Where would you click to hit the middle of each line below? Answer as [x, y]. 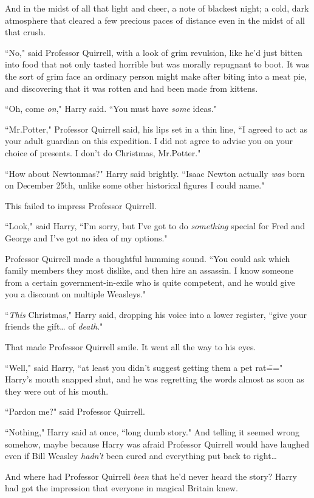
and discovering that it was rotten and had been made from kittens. [131, 88]
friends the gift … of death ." [54, 326]
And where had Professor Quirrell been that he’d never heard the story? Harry [151, 476]
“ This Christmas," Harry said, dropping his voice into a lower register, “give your [156, 314]
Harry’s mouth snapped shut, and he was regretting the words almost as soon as [155, 379]
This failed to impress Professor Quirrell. [81, 205]
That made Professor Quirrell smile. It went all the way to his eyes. [131, 347]
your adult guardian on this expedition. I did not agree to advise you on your [149, 141]
